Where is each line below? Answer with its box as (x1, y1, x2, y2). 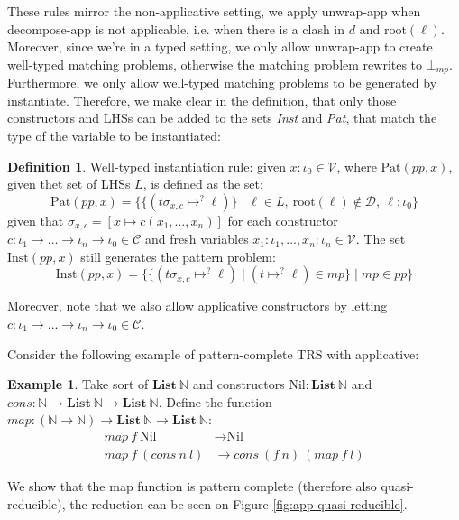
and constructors (192, 375, 285, 394)
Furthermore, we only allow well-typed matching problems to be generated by (7, 73, 437, 92)
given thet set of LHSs (7, 174, 131, 193)
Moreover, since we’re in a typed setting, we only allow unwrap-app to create (7, 37, 433, 56)
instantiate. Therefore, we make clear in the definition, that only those (7, 90, 397, 109)
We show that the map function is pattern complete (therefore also (7, 477, 377, 496)
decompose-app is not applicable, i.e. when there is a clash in (7, 19, 345, 38)
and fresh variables (145, 229, 249, 248)
